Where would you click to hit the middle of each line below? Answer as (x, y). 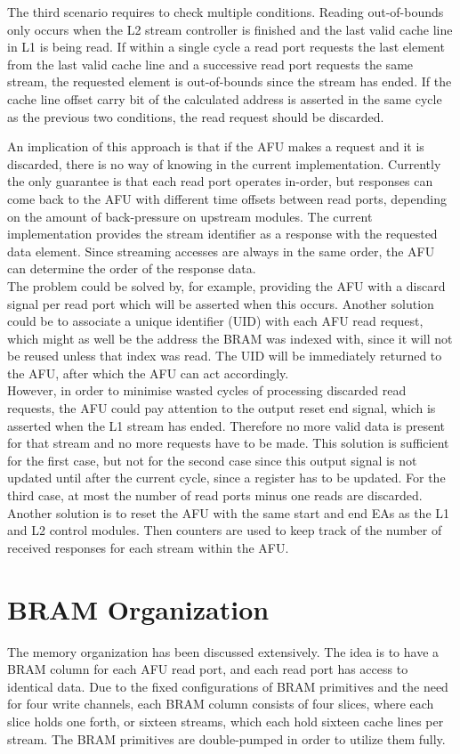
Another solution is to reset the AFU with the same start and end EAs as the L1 (229, 512)
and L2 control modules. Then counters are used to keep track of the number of (225, 530)
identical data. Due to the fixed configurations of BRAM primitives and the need (228, 686)
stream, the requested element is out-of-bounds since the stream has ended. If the (230, 81)
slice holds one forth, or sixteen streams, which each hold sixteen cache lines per (226, 721)
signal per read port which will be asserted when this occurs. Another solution (221, 303)
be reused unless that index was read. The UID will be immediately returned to (225, 356)
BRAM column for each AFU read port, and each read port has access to (208, 669)
